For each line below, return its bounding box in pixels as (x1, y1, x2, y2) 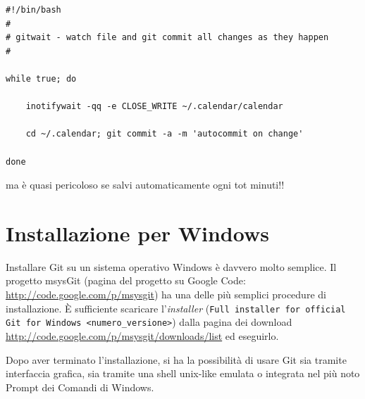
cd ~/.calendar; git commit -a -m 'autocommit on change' (25, 129, 304, 139)
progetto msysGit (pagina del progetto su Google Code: (6, 273, 246, 288)
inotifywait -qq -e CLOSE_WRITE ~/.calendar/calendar (25, 101, 283, 112)
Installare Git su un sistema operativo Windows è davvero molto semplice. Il (6, 259, 337, 274)
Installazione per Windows (6, 218, 269, 247)
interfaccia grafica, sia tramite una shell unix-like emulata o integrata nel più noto (6, 366, 360, 381)
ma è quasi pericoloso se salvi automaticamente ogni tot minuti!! (6, 177, 285, 192)
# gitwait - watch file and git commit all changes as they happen (6, 32, 329, 43)
